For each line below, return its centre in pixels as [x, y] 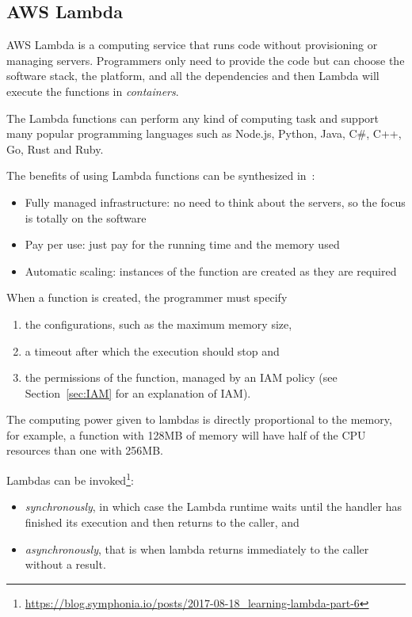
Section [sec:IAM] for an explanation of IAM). [138, 392]
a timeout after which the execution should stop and [152, 350]
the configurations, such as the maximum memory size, [158, 324]
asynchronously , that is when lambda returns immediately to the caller [197, 548]
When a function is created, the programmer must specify [147, 297]
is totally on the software [86, 217]
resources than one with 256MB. [85, 450]
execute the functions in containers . [93, 91]
